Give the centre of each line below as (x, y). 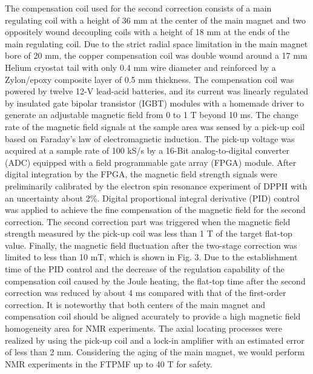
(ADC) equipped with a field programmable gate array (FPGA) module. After (151, 162)
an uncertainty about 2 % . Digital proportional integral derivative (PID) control (152, 198)
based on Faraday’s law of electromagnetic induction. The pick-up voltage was (150, 138)
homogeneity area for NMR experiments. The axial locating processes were (143, 328)
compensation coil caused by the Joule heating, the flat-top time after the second (155, 280)
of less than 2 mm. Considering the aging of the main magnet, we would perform (155, 352)
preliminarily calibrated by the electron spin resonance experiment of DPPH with (156, 185)
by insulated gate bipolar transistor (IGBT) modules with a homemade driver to (154, 103)
